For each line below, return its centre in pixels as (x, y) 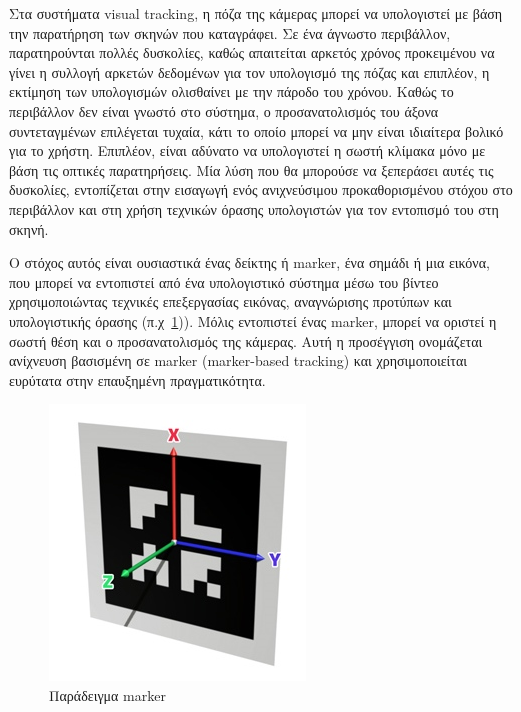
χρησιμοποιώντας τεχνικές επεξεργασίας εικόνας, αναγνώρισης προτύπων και (230, 301)
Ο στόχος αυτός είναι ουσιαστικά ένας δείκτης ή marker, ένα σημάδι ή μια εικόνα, (249, 262)
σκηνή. (29, 228)
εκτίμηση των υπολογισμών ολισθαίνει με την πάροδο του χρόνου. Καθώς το (231, 91)
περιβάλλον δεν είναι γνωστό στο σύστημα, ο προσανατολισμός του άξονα (224, 110)
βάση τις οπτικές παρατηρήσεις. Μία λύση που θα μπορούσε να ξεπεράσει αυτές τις (251, 169)
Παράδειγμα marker (107, 694)
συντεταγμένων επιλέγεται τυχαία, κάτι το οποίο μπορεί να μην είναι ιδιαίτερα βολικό (256, 130)
